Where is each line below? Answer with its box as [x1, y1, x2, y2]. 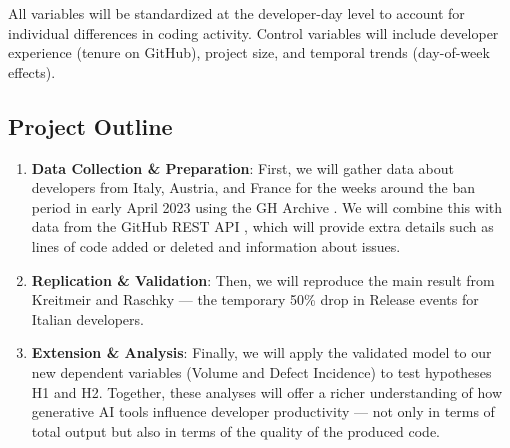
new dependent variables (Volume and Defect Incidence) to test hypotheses [31, 361, 492, 382]
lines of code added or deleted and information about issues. [31, 235, 401, 256]
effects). [8, 61, 56, 82]
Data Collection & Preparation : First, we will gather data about [31, 157, 455, 178]
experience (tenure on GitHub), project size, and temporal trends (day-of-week [8, 42, 490, 63]
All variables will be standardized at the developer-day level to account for [8, 3, 465, 23]
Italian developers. [31, 308, 144, 329]
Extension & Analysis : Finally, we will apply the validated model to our [31, 342, 492, 363]
